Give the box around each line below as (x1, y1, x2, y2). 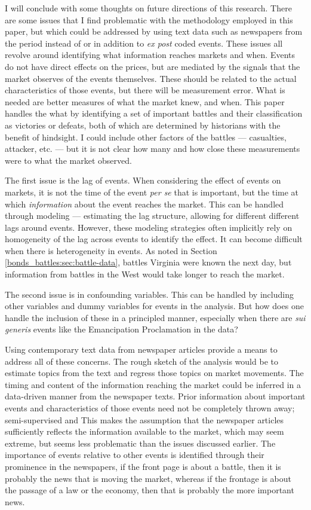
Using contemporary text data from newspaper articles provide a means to (5, 343, 278, 356)
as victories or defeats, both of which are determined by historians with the (5, 118, 281, 131)
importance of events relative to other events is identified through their (5, 448, 264, 461)
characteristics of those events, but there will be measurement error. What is (5, 84, 285, 96)
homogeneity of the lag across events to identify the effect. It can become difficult (5, 233, 303, 245)
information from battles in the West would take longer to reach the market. (5, 268, 285, 280)
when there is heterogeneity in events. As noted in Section (5, 244, 217, 256)
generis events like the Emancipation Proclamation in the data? (5, 323, 238, 335)
